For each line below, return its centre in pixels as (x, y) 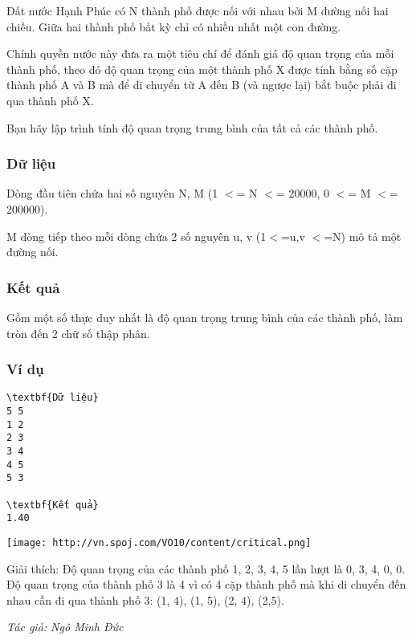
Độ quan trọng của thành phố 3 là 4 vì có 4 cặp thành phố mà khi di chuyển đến (206, 584)
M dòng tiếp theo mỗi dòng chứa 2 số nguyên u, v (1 (137, 236)
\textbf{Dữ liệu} (53, 398)
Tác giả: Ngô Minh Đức (65, 627)
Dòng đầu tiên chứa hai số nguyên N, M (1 (112, 193)
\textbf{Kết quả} (53, 505)
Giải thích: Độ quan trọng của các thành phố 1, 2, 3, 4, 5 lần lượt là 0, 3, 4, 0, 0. (206, 568)
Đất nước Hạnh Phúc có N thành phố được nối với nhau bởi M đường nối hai (198, 10)
